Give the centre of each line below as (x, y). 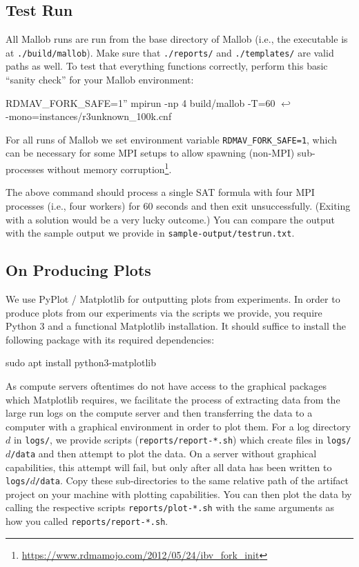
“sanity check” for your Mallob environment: (100, 80)
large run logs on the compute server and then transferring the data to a (159, 413)
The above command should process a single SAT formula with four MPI (160, 192)
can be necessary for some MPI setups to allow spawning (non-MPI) (150, 153)
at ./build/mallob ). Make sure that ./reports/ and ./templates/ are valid (170, 52)
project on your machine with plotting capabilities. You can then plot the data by (179, 494)
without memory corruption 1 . (109, 168)
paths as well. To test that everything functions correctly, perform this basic (167, 66)
